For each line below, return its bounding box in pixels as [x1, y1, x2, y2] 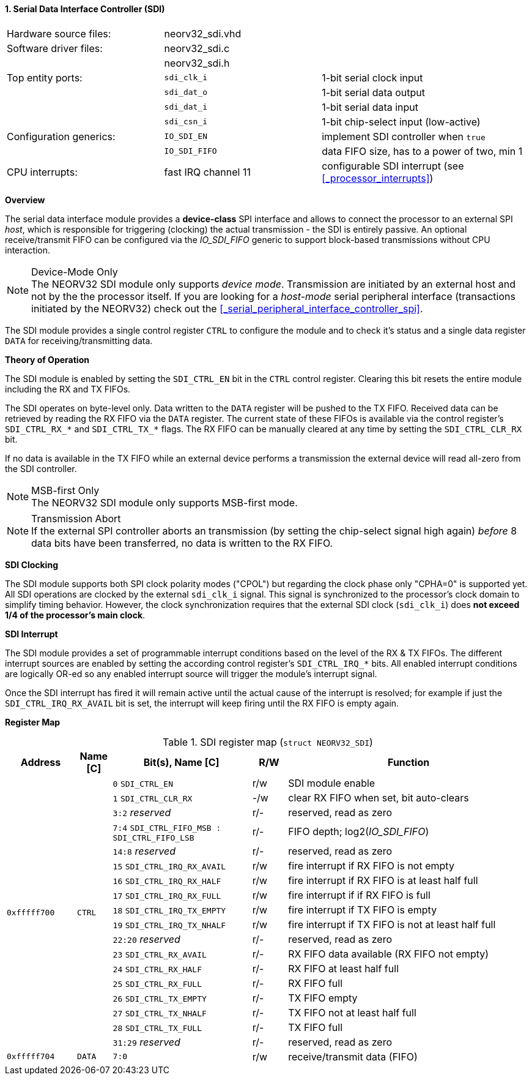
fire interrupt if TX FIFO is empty [288, 903, 437, 916]
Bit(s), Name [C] [143, 756, 220, 768]
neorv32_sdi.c [164, 42, 230, 54]
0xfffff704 [7, 1052, 55, 1062]
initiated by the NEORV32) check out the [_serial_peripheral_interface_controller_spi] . [31, 302, 423, 315]
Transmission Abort [31, 512, 121, 525]
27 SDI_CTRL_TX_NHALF [113, 1008, 207, 1018]
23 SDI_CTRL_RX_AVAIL [113, 950, 207, 959]
